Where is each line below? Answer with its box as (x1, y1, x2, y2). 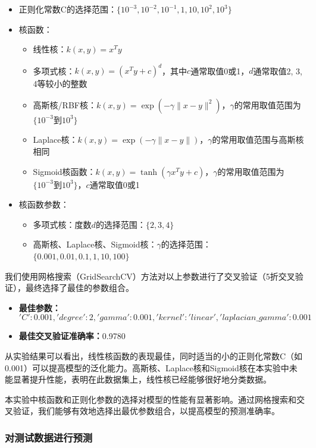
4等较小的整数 (33, 77, 87, 90)
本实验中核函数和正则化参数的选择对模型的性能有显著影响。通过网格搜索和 (5, 393, 296, 405)
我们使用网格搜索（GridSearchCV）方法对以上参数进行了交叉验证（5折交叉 (5, 270, 295, 282)
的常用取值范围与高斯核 (212, 133, 304, 146)
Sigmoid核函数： (33, 165, 96, 177)
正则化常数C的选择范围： (18, 3, 117, 15)
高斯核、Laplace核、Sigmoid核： (33, 238, 157, 250)
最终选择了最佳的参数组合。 (25, 281, 134, 294)
